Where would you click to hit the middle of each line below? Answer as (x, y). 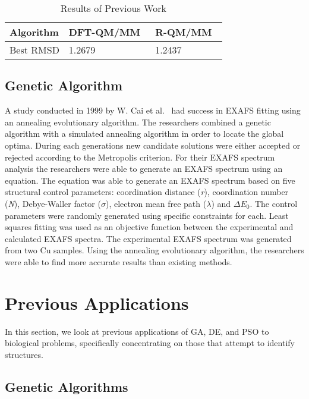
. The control (274, 203)
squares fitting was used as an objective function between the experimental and (149, 227)
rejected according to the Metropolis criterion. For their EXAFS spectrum (140, 157)
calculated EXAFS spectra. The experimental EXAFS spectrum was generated (148, 238)
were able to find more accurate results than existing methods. (119, 261)
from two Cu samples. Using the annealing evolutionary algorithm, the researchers (154, 250)
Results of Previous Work (113, 8)
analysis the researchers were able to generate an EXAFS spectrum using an (144, 169)
